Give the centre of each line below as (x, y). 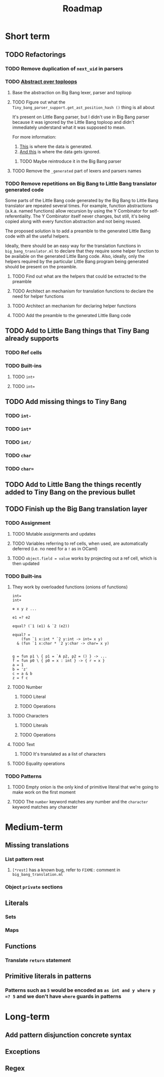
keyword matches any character (45, 807)
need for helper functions (38, 296)
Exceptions (23, 1052)
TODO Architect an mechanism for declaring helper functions (74, 306)
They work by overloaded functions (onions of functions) (70, 587)
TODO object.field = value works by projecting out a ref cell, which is (84, 558)
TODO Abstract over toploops (41, 82)
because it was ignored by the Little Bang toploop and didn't (73, 122)
